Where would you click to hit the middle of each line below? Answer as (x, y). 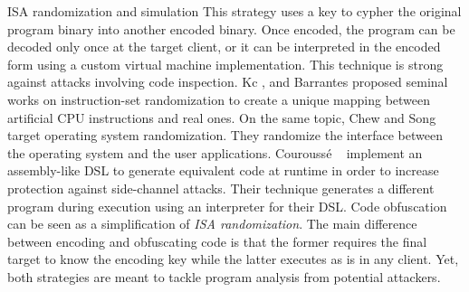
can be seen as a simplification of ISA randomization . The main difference (212, 224)
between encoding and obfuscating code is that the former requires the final (217, 241)
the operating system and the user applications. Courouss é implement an (215, 152)
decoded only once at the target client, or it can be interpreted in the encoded (224, 47)
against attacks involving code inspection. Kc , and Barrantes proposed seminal (228, 82)
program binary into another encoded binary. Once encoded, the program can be (231, 28)
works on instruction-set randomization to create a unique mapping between (219, 99)
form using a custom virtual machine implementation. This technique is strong (225, 64)
